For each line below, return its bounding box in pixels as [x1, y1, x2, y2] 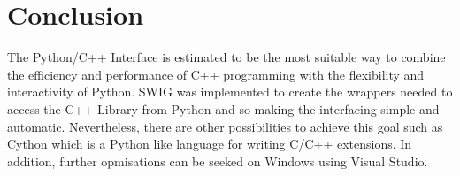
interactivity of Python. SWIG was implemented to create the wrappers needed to [7, 82, 453, 101]
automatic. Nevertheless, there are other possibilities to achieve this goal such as [7, 117, 443, 135]
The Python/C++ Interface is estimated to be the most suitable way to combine [7, 48, 446, 66]
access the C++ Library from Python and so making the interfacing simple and [7, 99, 440, 118]
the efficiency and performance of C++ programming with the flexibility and [7, 65, 425, 83]
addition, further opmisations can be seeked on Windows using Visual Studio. [7, 151, 428, 170]
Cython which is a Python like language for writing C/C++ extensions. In [7, 134, 412, 153]
